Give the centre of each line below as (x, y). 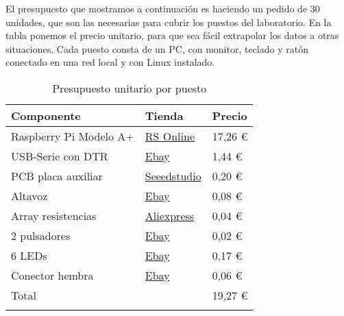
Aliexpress (170, 215)
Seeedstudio (173, 175)
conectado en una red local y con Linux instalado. (110, 62)
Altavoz (29, 195)
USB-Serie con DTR (60, 156)
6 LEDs (29, 255)
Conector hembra (52, 275)
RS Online (170, 136)
